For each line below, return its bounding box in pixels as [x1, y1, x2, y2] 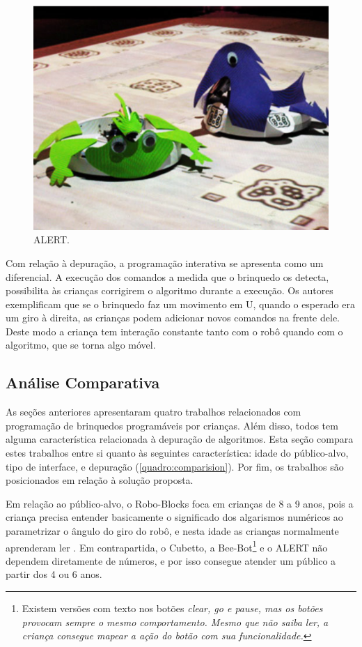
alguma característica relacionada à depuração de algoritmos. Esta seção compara [6, 432, 354, 446]
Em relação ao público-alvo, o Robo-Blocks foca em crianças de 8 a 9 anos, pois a [6, 496, 354, 510]
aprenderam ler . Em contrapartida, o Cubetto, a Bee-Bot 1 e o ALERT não [6, 538, 328, 554]
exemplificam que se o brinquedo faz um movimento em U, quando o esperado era [6, 296, 355, 311]
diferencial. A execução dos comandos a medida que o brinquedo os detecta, [6, 269, 329, 284]
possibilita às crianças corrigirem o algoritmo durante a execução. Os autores [6, 283, 333, 298]
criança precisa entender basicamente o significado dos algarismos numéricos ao [6, 510, 343, 524]
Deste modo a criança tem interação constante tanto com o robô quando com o [6, 323, 343, 338]
